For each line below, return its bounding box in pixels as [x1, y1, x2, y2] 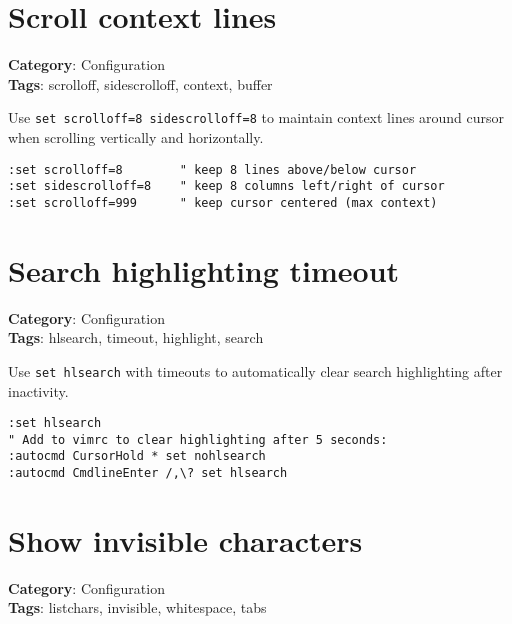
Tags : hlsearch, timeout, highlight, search [8, 327, 264, 348]
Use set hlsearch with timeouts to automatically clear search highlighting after [8, 360, 503, 381]
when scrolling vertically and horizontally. [8, 126, 264, 147]
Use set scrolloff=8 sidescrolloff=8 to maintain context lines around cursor [8, 107, 505, 128]
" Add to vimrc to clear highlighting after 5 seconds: [8, 432, 388, 447]
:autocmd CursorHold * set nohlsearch [8, 449, 266, 464]
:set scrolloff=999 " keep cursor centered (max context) [8, 195, 438, 210]
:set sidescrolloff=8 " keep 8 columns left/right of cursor [8, 179, 445, 194]
